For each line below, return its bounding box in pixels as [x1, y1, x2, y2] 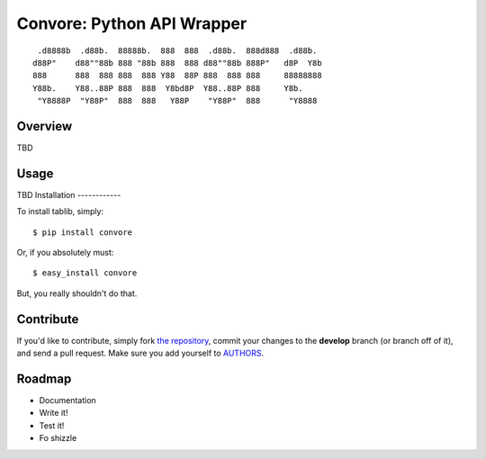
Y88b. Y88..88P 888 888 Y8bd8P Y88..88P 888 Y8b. [32, 83, 303, 94]
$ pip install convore [32, 227, 133, 238]
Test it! [39, 419, 65, 431]
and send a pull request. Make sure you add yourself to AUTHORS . [16, 347, 265, 359]
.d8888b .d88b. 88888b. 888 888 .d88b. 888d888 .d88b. [37, 45, 318, 56]
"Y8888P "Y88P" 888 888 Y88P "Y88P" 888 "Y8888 [37, 95, 318, 106]
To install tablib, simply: [16, 206, 103, 217]
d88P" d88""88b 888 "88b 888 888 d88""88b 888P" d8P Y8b [32, 58, 323, 67]
